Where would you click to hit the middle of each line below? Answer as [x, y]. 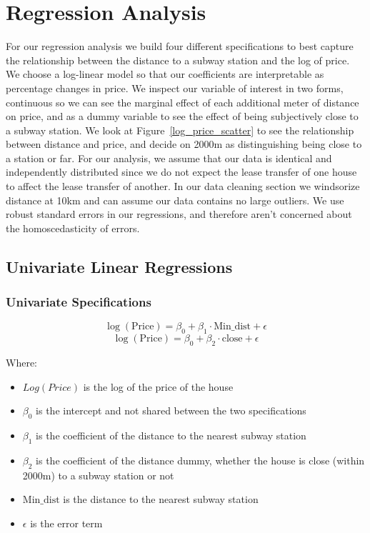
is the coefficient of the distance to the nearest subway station [171, 435]
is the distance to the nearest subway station [161, 499]
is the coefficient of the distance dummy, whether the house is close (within [200, 460]
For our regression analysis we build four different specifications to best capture [180, 46]
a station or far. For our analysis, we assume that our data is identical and [169, 158]
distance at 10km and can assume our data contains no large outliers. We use [175, 200]
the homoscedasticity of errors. [73, 228]
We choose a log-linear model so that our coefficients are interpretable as [165, 74]
